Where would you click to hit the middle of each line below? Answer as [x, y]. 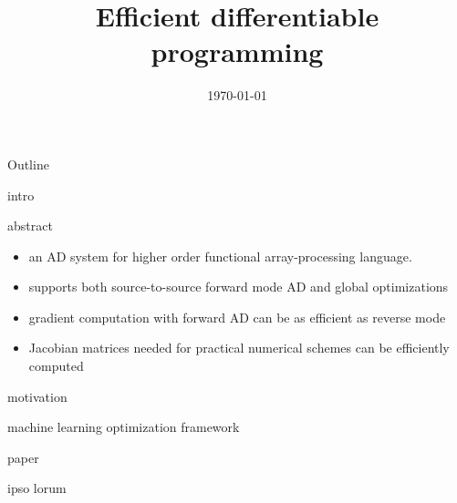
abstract [30, 226]
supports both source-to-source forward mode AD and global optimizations [239, 287]
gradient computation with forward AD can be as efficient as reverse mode [237, 317]
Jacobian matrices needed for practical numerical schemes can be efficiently [239, 348]
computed [56, 366]
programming [237, 51]
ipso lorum [37, 488]
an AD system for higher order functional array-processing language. [220, 256]
